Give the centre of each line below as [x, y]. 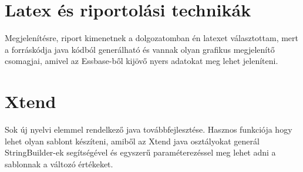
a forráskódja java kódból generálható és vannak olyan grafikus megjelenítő [140, 49]
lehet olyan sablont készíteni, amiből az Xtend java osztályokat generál [132, 141]
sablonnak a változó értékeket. [59, 163]
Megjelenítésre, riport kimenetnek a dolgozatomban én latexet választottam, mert [152, 38]
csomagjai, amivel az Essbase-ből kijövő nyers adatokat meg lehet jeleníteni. [142, 61]
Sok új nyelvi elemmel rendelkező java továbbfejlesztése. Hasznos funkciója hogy [149, 129]
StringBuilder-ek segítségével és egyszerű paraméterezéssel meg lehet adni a [140, 152]
